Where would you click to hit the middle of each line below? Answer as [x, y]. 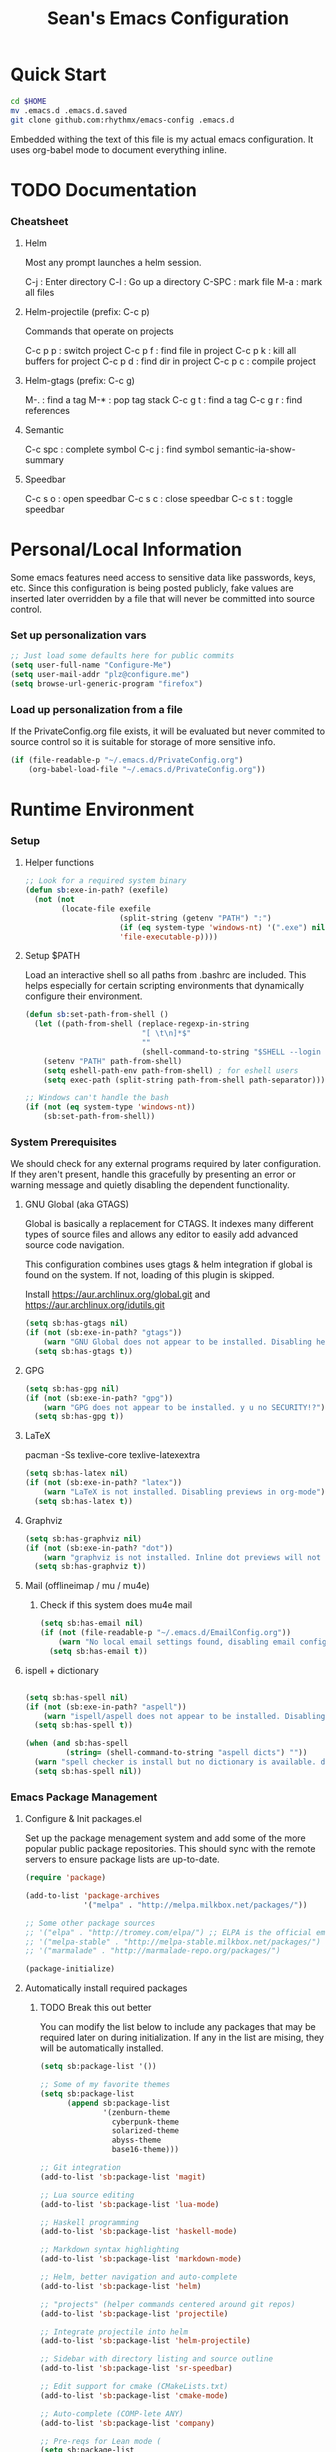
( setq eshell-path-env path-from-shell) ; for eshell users [171, 1070]
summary [44, 460]
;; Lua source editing [87, 2195]
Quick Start [58, 74]
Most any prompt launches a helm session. [113, 263]
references [47, 411]
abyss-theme [136, 2140]
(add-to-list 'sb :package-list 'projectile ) [134, 2313]
